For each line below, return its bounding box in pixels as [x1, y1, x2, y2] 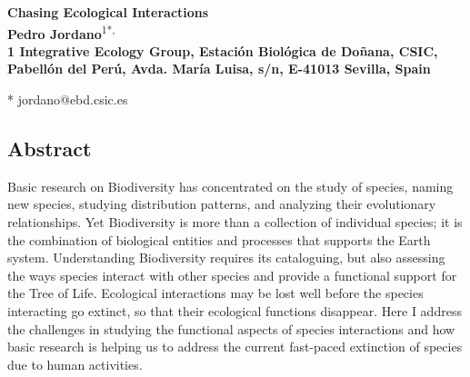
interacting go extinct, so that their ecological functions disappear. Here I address [7, 301, 462, 320]
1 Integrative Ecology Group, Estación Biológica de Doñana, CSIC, [7, 41, 438, 60]
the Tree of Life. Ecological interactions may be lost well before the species [7, 283, 424, 303]
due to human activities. [7, 354, 143, 373]
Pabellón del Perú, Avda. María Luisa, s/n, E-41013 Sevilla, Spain [7, 59, 431, 78]
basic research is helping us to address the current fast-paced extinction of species [7, 337, 463, 356]
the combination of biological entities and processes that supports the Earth [7, 230, 431, 249]
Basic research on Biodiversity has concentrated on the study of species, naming [7, 176, 454, 195]
